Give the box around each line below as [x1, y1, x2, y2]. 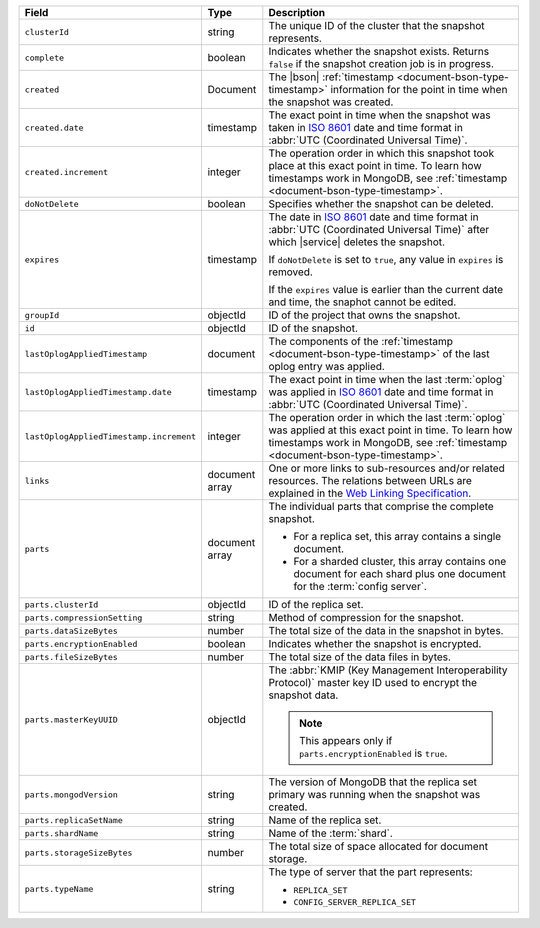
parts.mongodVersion [24, 789, 119, 800]
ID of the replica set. [268, 598, 364, 611]
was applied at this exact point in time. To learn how [268, 423, 513, 437]
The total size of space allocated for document [268, 840, 489, 853]
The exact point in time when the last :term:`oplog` [268, 373, 506, 386]
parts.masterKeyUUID [24, 714, 119, 725]
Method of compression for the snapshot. [268, 611, 465, 624]
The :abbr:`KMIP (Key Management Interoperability [268, 663, 509, 677]
